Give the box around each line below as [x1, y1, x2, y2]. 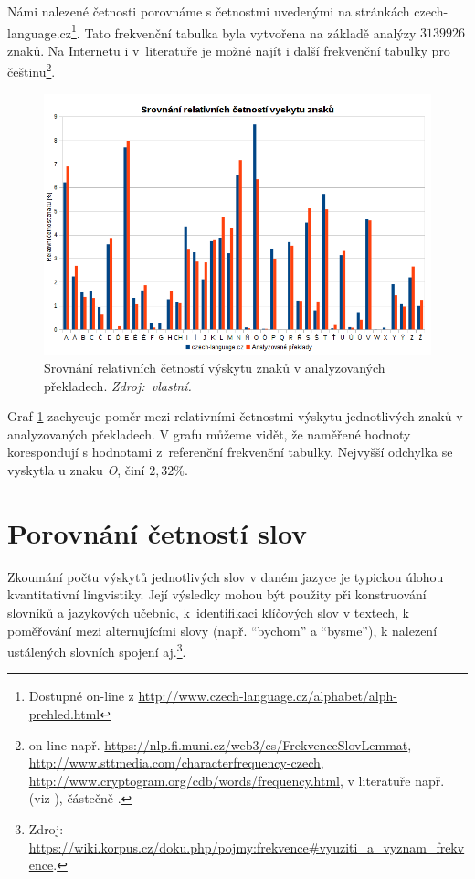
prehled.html [28, 704, 100, 723]
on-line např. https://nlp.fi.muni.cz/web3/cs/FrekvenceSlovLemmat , [28, 735, 412, 754]
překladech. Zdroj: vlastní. [44, 376, 192, 395]
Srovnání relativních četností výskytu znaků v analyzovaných [44, 358, 385, 377]
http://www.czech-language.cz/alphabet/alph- [138, 686, 397, 705]
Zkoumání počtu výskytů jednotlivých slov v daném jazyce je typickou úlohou [7, 567, 444, 586]
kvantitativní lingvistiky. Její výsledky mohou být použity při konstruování [7, 585, 427, 604]
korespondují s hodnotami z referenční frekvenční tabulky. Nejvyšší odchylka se [7, 442, 453, 461]
